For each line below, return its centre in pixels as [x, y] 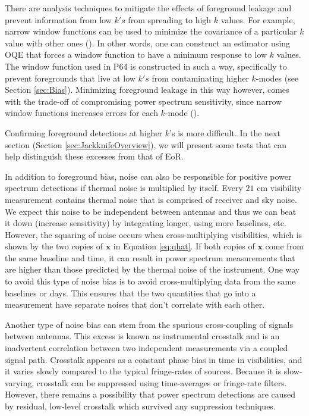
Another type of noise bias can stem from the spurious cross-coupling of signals [149, 324]
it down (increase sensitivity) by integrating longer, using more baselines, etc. [146, 223]
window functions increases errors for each [81, 113]
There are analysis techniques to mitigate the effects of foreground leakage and [148, 8]
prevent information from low [58, 19]
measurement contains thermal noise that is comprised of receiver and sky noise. [151, 199]
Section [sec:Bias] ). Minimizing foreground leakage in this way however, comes [147, 90]
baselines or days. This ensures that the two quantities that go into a [130, 293]
